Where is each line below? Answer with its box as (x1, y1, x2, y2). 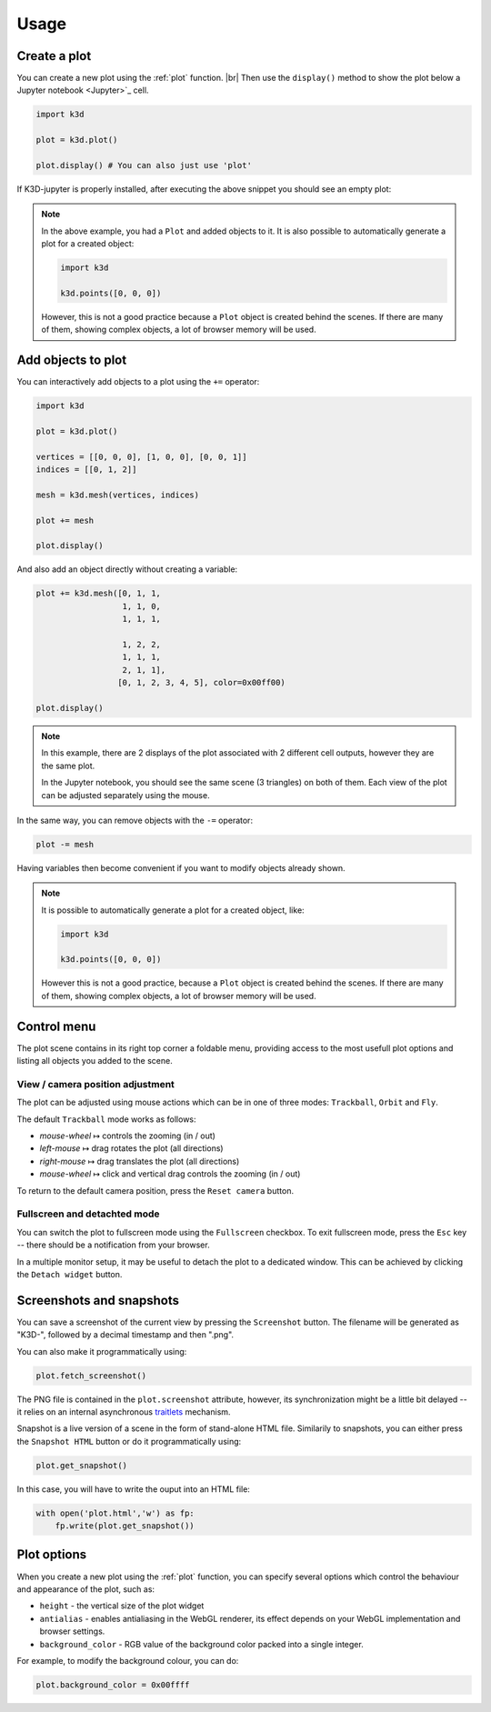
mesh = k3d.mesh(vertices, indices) (35, 489, 200, 500)
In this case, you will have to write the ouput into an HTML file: (16, 1483, 250, 1495)
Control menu (16, 1018, 96, 1034)
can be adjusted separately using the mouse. (41, 789, 210, 800)
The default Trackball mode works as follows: (16, 1114, 196, 1125)
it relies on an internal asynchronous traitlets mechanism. (16, 1406, 231, 1417)
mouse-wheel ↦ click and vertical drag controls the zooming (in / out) (39, 1168, 301, 1179)
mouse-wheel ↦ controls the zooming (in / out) (39, 1130, 215, 1141)
